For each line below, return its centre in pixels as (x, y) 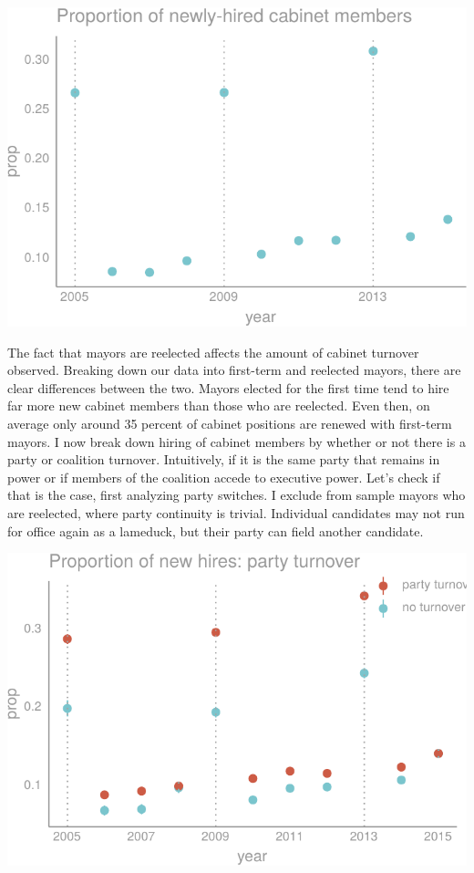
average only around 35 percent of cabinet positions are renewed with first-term (230, 424)
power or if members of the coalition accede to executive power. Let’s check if (224, 477)
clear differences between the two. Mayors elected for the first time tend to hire (228, 387)
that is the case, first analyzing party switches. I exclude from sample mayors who (237, 495)
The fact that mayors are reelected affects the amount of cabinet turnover (213, 352)
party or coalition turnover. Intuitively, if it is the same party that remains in (224, 459)
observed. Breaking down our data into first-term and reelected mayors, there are (234, 370)
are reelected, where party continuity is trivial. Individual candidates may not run (236, 512)
